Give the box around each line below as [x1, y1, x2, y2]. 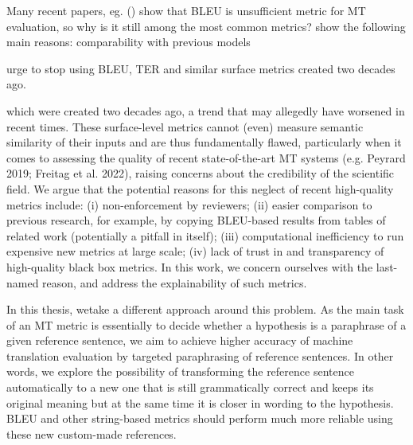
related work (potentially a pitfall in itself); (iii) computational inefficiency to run [6, 227, 404, 244]
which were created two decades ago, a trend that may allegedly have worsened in [6, 102, 405, 119]
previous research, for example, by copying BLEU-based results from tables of [6, 212, 386, 228]
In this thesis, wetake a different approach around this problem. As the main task [6, 301, 404, 318]
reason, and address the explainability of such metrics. [42, 274, 307, 291]
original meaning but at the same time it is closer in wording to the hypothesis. [6, 394, 394, 411]
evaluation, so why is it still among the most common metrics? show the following [6, 18, 406, 34]
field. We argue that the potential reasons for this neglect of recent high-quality [6, 180, 394, 197]
